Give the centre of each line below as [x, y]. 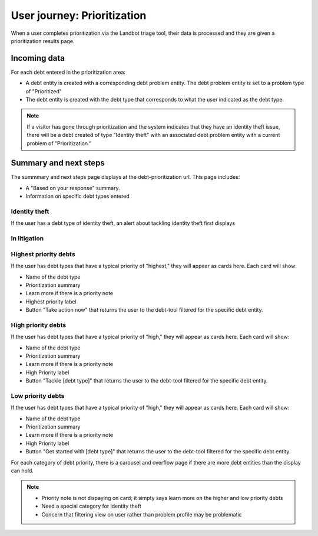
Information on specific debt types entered [77, 196]
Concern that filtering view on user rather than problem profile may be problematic [142, 514]
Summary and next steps [58, 163]
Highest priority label [51, 302]
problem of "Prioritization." [59, 143]
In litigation [27, 238]
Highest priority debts [43, 254]
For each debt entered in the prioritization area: [68, 72]
